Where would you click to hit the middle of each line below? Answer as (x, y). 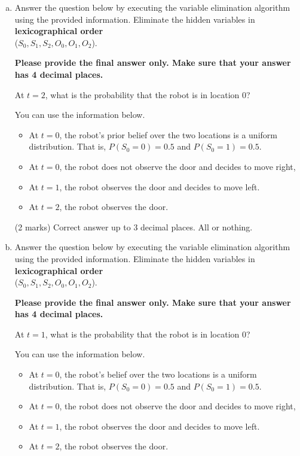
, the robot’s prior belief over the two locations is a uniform (168, 134)
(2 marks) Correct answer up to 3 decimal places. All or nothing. (134, 227)
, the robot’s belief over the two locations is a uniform (158, 374)
